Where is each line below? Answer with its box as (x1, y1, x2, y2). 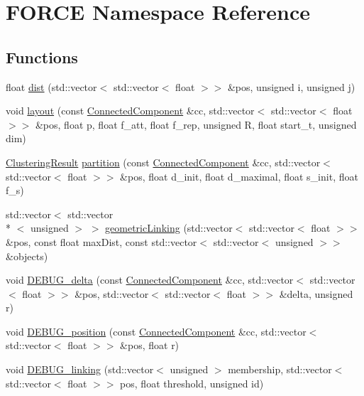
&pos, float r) (120, 338, 180, 353)
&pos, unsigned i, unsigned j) (227, 79, 355, 94)
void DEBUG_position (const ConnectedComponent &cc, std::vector (6, 323, 307, 338)
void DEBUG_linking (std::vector (6, 362, 154, 377)
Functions (6, 46, 78, 68)
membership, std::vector (228, 362, 332, 377)
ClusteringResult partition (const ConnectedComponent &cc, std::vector (6, 154, 321, 169)
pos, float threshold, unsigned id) (120, 375, 264, 390)
